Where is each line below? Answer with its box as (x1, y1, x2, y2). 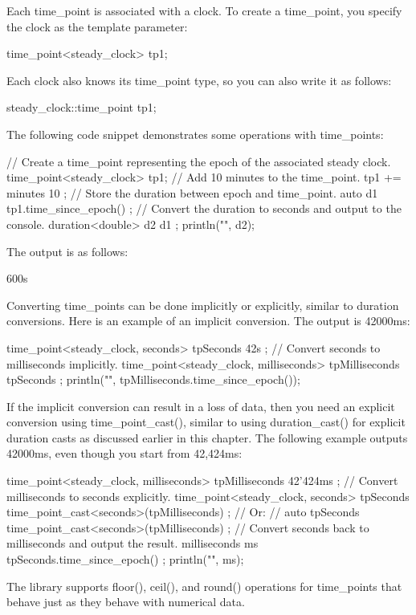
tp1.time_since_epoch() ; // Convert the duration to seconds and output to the (6, 200, 402, 217)
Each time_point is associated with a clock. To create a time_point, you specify (6, 2, 402, 18)
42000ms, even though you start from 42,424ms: (6, 445, 243, 462)
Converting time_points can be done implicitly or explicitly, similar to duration (6, 296, 399, 313)
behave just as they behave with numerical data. (6, 593, 245, 610)
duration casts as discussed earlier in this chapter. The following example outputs (6, 429, 408, 446)
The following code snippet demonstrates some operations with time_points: (6, 125, 384, 142)
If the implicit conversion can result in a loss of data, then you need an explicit (6, 397, 395, 414)
